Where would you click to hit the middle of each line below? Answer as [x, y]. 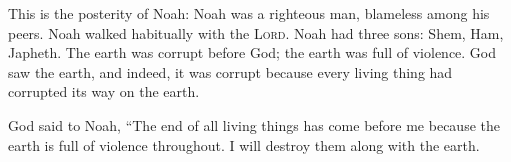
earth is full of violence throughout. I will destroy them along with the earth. [244, 144]
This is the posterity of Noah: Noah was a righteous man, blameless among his [249, 13]
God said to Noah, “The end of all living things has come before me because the [254, 124]
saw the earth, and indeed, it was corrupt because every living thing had [230, 71]
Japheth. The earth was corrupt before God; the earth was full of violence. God [252, 52]
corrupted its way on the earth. [104, 91]
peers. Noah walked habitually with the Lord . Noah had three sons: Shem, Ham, [256, 32]
